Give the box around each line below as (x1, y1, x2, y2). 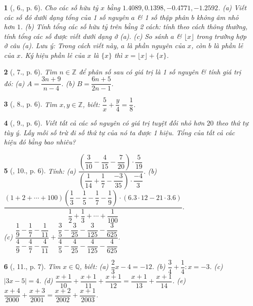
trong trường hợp (197, 31, 247, 41)
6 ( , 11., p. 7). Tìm (4, 261, 61, 271)
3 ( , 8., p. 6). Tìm (4, 99, 57, 109)
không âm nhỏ (197, 12, 239, 22)
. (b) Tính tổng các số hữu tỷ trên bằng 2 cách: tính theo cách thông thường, (20, 21, 248, 32)
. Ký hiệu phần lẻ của (20, 50, 85, 60)
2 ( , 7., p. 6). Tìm (4, 66, 57, 76)
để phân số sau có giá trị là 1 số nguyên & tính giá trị (79, 66, 241, 76)
